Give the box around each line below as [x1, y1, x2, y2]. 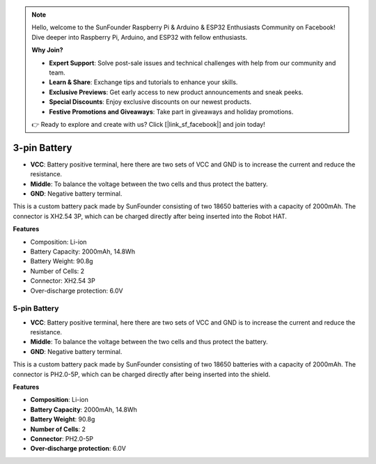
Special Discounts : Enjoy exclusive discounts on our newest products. [49, 98, 252, 106]
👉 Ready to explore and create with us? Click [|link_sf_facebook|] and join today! [31, 120, 265, 128]
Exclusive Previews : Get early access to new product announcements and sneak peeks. [49, 88, 304, 96]
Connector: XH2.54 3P [30, 277, 95, 285]
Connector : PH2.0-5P [30, 434, 94, 442]
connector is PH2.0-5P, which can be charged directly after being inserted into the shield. [13, 370, 271, 378]
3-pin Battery [13, 141, 72, 153]
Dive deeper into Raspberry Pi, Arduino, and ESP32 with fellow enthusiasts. [31, 33, 248, 41]
